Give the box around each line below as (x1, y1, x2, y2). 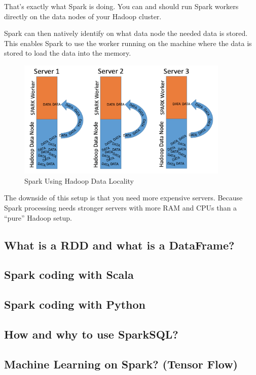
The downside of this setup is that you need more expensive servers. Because (4, 192, 243, 203)
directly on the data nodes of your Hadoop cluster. (4, 11, 162, 21)
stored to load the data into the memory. (4, 48, 131, 58)
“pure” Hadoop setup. (4, 212, 72, 223)
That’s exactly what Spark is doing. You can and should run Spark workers (4, 1, 239, 11)
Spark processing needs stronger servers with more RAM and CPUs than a (4, 202, 237, 213)
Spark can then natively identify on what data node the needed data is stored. (4, 28, 248, 38)
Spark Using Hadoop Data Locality (24, 175, 134, 186)
